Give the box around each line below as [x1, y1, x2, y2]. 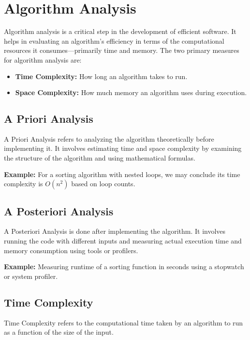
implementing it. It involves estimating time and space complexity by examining [4, 143, 242, 153]
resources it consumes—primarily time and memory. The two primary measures [4, 45, 239, 55]
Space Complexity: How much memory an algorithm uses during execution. [15, 87, 247, 97]
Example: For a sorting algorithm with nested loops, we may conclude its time [4, 169, 240, 179]
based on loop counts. [71, 178, 135, 189]
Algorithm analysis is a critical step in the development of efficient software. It [4, 26, 236, 36]
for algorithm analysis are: [4, 54, 82, 65]
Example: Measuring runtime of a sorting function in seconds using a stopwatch [4, 261, 244, 272]
